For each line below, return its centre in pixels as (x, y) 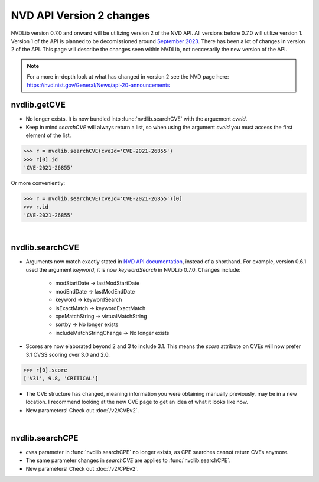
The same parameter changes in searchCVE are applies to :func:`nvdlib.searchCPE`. (128, 460)
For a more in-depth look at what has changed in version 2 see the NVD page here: (128, 77)
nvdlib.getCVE (38, 105)
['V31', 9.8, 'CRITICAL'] (61, 378)
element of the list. (48, 135)
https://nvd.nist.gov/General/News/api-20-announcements (98, 85)
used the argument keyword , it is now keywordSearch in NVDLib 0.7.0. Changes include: (133, 269)
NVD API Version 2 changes (81, 15)
